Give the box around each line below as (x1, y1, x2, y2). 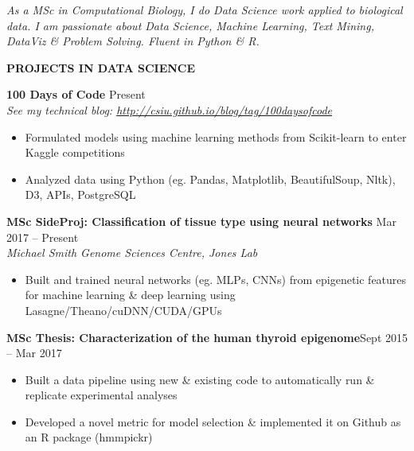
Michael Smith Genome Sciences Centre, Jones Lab (6, 244, 258, 261)
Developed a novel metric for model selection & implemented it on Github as (25, 413, 401, 430)
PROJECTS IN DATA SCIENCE (6, 59, 196, 76)
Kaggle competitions (25, 144, 125, 161)
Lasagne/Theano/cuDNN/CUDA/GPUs (25, 301, 222, 318)
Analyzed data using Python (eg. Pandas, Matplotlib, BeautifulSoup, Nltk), (25, 170, 396, 187)
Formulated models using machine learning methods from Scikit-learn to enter (25, 128, 407, 145)
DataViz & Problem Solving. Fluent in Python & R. (6, 33, 260, 49)
